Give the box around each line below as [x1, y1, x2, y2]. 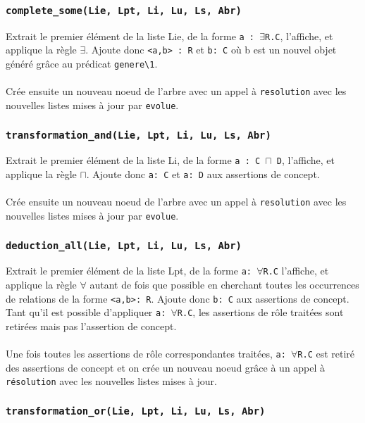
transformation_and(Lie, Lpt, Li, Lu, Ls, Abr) [6, 129, 271, 141]
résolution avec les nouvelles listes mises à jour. [6, 374, 217, 389]
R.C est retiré [297, 346, 355, 361]
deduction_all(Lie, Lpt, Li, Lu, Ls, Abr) [6, 239, 242, 251]
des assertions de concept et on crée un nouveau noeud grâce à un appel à [6, 360, 326, 374]
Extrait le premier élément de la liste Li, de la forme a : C [6, 153, 261, 168]
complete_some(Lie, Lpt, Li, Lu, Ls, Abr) [6, 4, 242, 16]
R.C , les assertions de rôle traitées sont [177, 305, 344, 320]
